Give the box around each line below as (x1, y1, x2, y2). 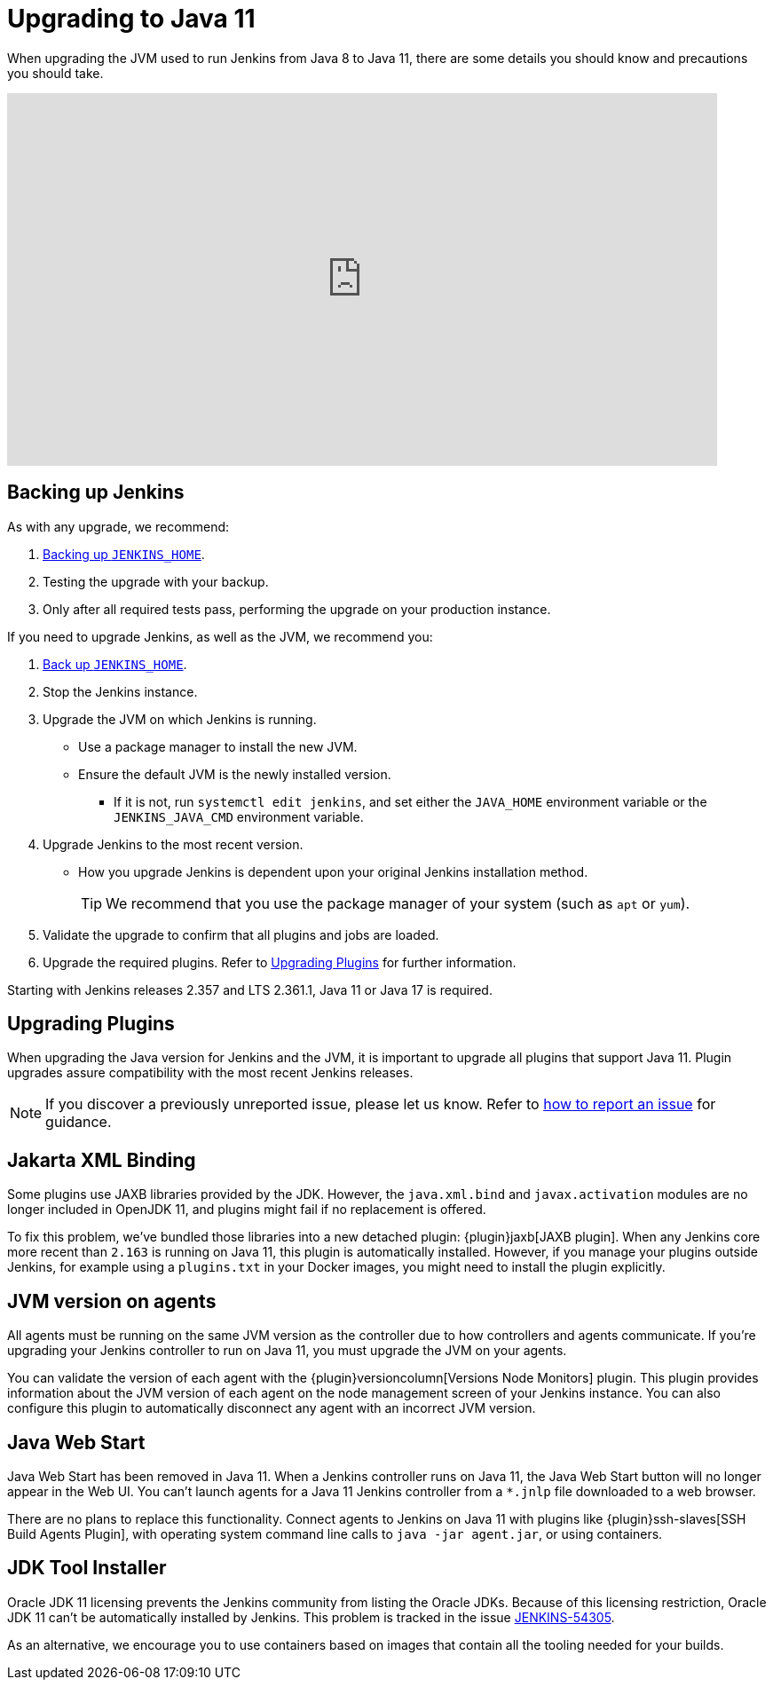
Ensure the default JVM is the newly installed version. (78, 766, 391, 782)
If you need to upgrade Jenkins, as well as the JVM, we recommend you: (7, 628, 433, 644)
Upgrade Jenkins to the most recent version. (43, 836, 304, 852)
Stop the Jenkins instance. (43, 683, 198, 699)
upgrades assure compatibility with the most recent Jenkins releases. (7, 1065, 414, 1081)
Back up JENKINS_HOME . (43, 656, 187, 672)
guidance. (45, 1113, 112, 1131)
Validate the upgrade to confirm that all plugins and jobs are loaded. (43, 926, 439, 942)
